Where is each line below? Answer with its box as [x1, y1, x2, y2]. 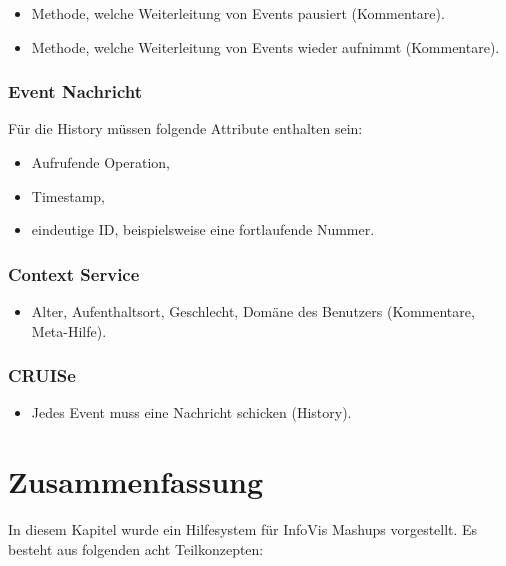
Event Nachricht [8, 79, 143, 104]
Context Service [8, 261, 140, 286]
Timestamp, [31, 185, 105, 206]
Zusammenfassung [8, 461, 264, 502]
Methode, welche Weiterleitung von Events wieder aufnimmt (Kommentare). [31, 36, 500, 57]
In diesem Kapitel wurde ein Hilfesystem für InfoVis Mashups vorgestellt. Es [8, 519, 478, 540]
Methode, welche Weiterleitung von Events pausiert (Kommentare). [31, 3, 445, 23]
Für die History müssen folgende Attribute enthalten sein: [8, 118, 363, 139]
